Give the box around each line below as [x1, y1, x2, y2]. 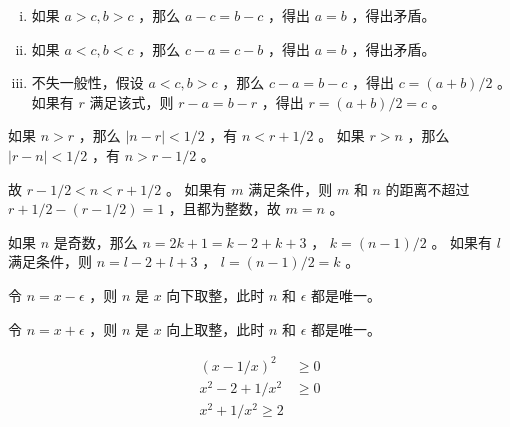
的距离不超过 [385, 178, 470, 199]
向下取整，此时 [166, 284, 265, 305]
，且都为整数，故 [168, 198, 281, 219]
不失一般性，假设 [31, 72, 144, 93]
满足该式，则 [89, 91, 174, 112]
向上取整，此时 [166, 318, 265, 339]
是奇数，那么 [53, 231, 138, 252]
